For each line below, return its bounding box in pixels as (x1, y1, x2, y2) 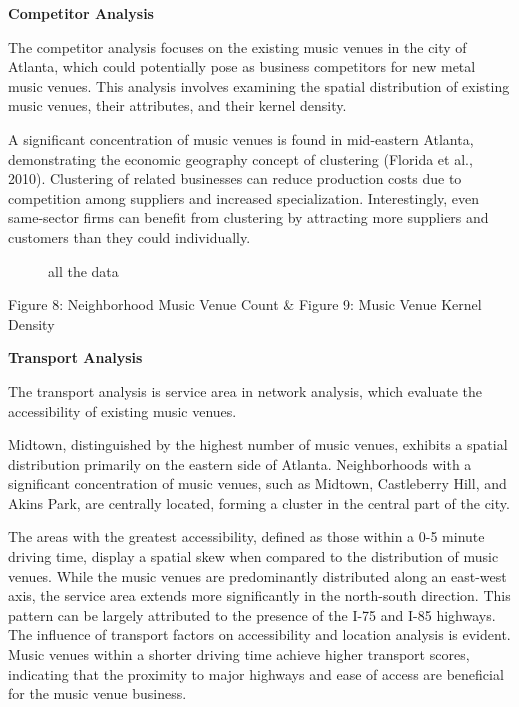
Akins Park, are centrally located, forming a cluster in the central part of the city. (8, 492, 510, 513)
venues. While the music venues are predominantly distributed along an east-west (8, 565, 507, 586)
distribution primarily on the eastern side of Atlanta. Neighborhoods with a (8, 453, 472, 474)
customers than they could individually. (8, 226, 251, 247)
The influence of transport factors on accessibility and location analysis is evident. (8, 624, 511, 645)
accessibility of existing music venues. (8, 400, 237, 421)
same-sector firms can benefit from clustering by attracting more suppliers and (8, 207, 489, 228)
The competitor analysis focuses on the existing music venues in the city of (8, 36, 467, 57)
